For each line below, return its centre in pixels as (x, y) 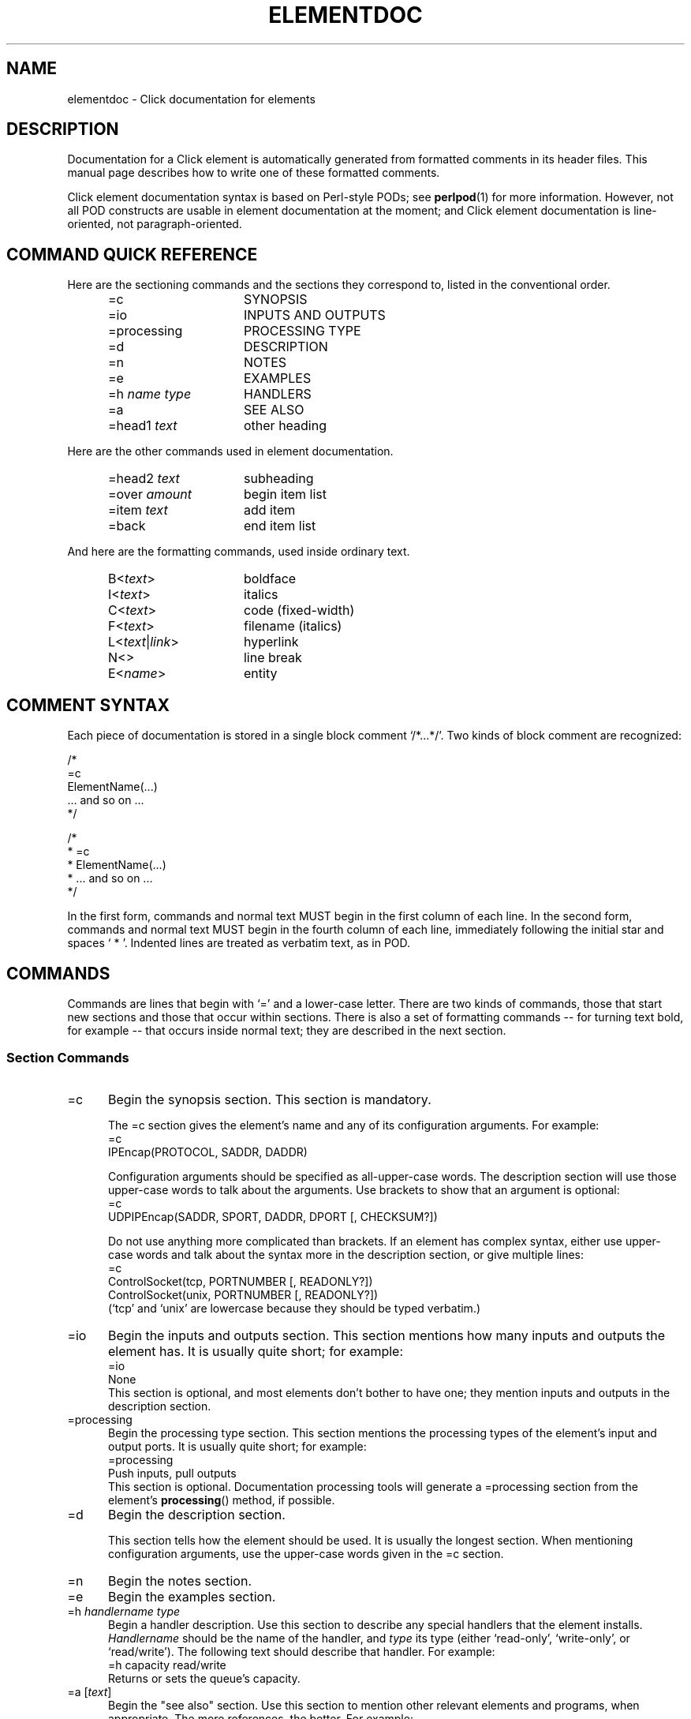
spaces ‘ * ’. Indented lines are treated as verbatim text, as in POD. (239, 943)
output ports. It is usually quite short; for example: (237, 1446)
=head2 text (144, 479)
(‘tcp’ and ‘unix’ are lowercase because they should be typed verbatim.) (295, 1308)
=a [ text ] (90, 1691)
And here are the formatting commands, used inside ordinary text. (239, 552)
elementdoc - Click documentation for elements (191, 99)
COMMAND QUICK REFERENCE (132, 254)
